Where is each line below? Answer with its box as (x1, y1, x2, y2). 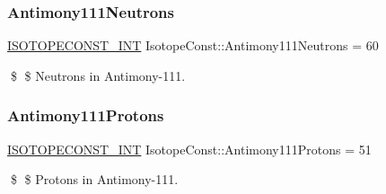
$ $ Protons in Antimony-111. (10, 170, 179, 189)
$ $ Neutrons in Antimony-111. (10, 66, 186, 84)
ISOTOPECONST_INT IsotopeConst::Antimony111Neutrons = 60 (7, 36, 379, 55)
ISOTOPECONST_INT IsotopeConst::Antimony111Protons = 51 (7, 139, 372, 158)
